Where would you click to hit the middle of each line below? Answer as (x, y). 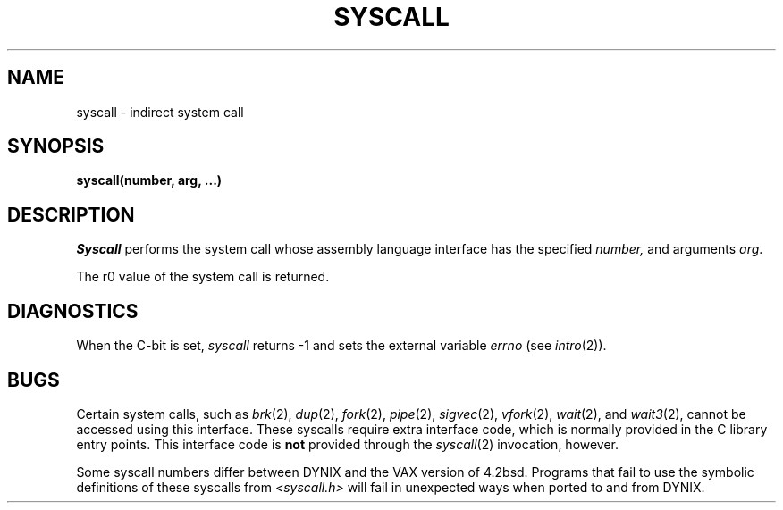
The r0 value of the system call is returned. (203, 277)
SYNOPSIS (56, 146)
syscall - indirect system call (160, 112)
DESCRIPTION (71, 214)
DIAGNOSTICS (73, 311)
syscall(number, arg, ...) (149, 180)
